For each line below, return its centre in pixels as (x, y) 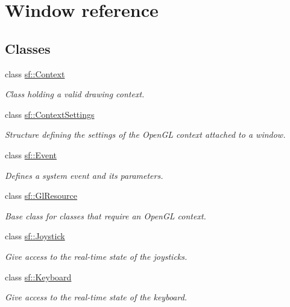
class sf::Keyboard (38, 276)
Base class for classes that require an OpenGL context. (106, 215)
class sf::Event (31, 154)
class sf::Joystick (35, 236)
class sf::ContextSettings (50, 114)
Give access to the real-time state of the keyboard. (96, 297)
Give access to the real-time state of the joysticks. (96, 256)
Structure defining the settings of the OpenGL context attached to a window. (145, 134)
